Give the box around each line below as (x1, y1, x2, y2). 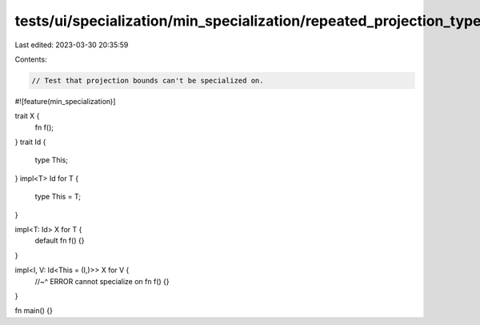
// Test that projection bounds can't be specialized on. (31, 76, 264, 85)
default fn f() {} (34, 236, 85, 246)
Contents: (14, 54, 47, 64)
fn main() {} (14, 306, 54, 315)
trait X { (14, 111, 40, 121)
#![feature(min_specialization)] (14, 96, 116, 106)
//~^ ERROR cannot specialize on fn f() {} (34, 276, 170, 286)
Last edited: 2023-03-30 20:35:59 (14, 40, 129, 50)
